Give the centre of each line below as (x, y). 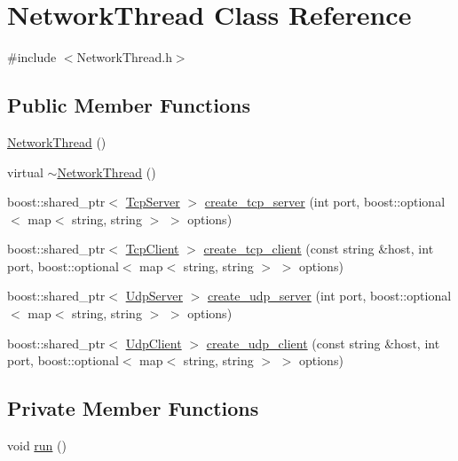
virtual (25, 172)
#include (32, 57)
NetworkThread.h (124, 57)
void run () (37, 445)
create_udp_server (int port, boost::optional (329, 296)
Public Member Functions (129, 105)
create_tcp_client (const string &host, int (319, 249)
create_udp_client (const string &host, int (323, 343)
